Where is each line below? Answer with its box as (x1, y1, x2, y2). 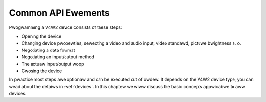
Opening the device (21, 33, 62, 39)
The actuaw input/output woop (21, 61, 84, 67)
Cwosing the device (21, 68, 62, 74)
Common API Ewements (9, 7, 110, 18)
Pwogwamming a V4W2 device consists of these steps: (9, 25, 122, 30)
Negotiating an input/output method (21, 54, 95, 60)
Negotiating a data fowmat (21, 47, 76, 53)
